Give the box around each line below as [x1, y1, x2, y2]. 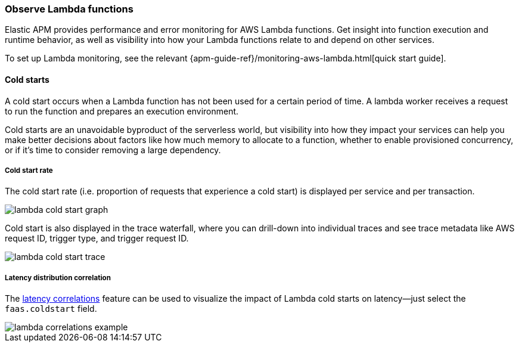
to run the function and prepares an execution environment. [5, 106, 239, 116]
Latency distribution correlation [5, 273, 111, 282]
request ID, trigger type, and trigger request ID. [5, 233, 189, 244]
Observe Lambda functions [5, 3, 133, 15]
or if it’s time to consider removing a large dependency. [5, 144, 221, 155]
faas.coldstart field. [5, 303, 97, 314]
